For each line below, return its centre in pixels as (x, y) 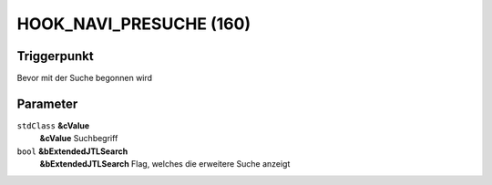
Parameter (47, 103)
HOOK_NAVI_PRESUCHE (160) (133, 24)
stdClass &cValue (53, 125)
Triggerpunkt (56, 56)
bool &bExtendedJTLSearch (72, 151)
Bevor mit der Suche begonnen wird (85, 78)
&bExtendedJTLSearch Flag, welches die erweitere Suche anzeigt (165, 164)
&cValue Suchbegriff (79, 139)
